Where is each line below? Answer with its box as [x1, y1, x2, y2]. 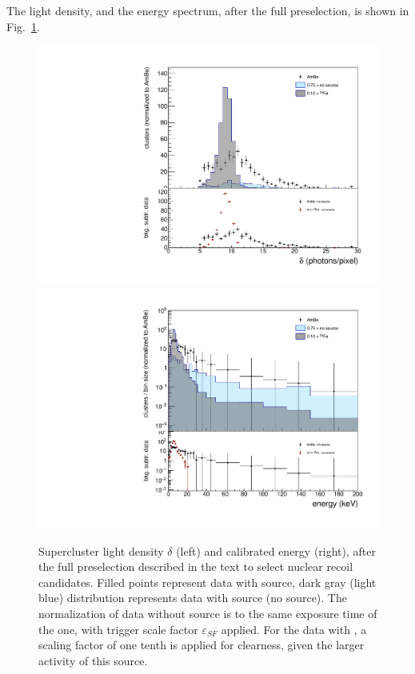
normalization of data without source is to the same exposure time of [38, 605, 377, 622]
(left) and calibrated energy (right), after [176, 542, 377, 559]
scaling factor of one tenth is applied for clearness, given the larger [38, 636, 365, 653]
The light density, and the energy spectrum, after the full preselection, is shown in [6, 2, 409, 18]
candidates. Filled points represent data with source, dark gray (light [38, 573, 377, 590]
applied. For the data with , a [221, 620, 367, 637]
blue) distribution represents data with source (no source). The [38, 589, 347, 606]
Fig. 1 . [6, 18, 40, 34]
